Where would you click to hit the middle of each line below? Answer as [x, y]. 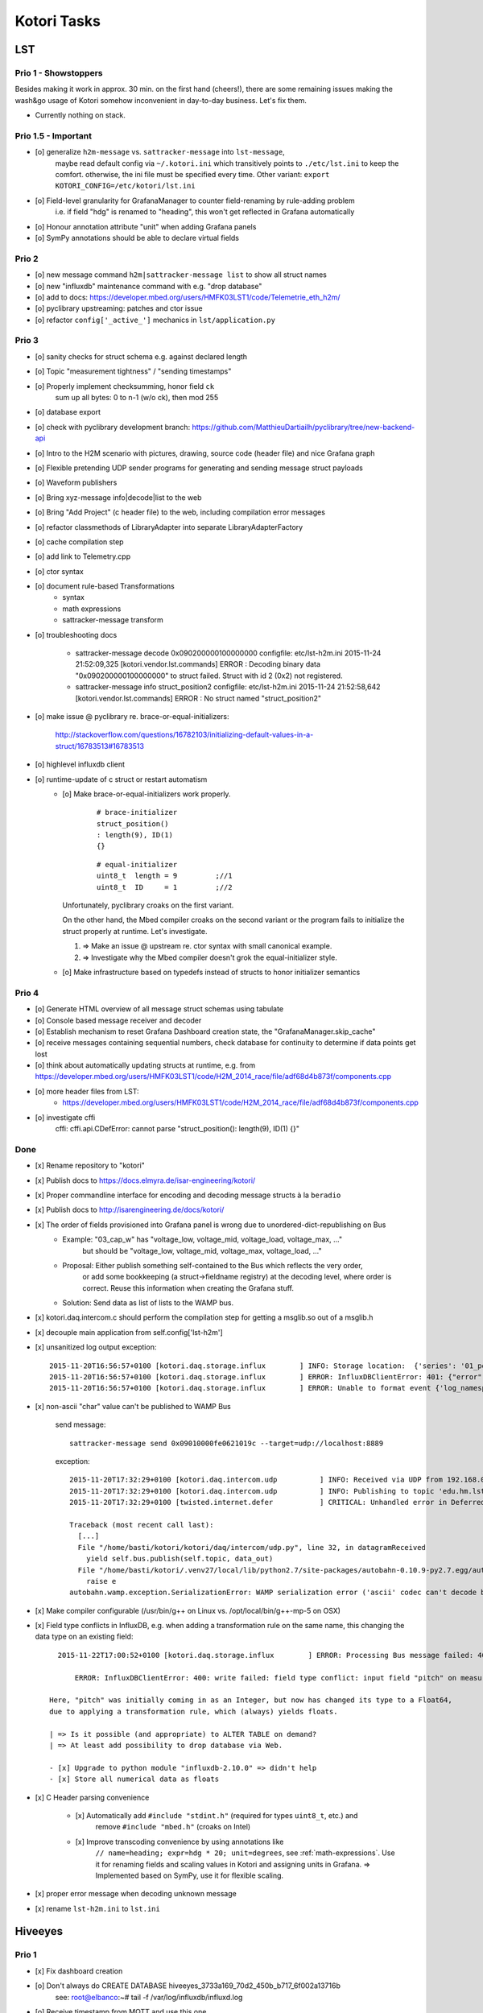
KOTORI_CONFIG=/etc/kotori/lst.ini [126, 186]
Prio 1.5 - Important [54, 135]
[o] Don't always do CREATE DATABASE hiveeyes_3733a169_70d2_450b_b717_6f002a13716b [188, 1986]
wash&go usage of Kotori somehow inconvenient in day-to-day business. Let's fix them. [161, 100]
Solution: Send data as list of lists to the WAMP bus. [148, 1303]
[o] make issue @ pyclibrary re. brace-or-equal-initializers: [132, 716]
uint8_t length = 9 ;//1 [165, 876]
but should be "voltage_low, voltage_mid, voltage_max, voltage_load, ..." [202, 1250]
